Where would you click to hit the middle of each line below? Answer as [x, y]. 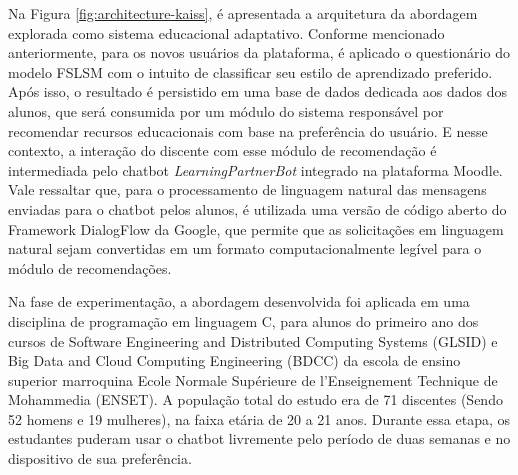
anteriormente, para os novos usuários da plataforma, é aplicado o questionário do [259, 52]
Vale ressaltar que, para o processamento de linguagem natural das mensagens [247, 189]
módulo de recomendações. [90, 267]
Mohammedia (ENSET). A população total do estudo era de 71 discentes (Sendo [255, 399]
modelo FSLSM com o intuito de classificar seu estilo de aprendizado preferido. [250, 71]
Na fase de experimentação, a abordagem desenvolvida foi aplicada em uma [239, 301]
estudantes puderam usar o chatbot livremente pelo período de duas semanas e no [259, 438]
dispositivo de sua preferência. [100, 458]
